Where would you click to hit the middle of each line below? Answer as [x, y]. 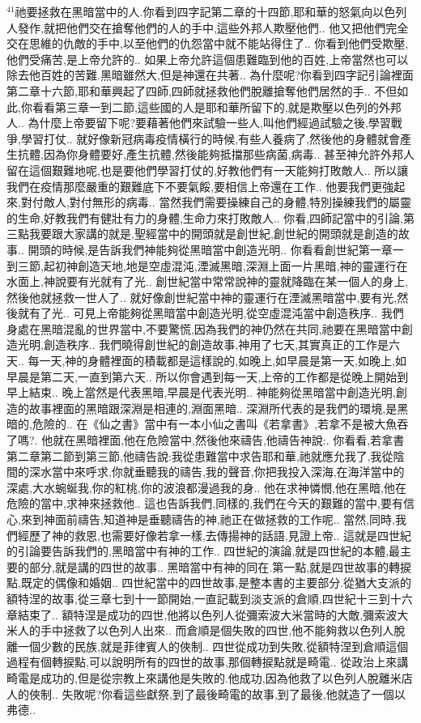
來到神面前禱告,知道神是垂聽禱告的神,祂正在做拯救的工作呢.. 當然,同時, [208, 519]
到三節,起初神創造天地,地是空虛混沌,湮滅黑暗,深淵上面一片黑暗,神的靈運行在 [207, 265]
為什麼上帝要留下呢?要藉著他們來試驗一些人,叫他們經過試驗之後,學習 [209, 123]
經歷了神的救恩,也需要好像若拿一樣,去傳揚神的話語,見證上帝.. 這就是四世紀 [215, 535]
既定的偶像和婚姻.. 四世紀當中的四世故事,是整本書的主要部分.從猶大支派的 [216, 583]
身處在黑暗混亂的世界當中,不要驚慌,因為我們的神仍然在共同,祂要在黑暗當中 [204, 328]
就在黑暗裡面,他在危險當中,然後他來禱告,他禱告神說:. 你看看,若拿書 [229, 440]
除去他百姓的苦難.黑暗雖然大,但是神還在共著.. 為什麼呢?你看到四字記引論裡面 [210, 75]
